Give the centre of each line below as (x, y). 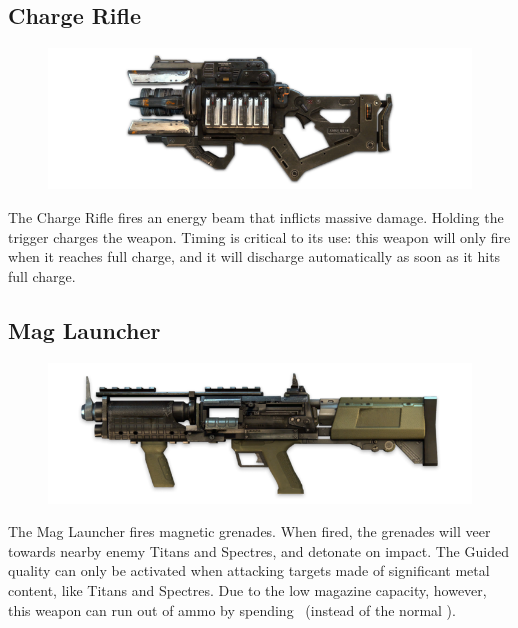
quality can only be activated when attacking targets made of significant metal (249, 570)
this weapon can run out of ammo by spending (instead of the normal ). (232, 609)
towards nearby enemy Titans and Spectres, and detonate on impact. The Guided (258, 550)
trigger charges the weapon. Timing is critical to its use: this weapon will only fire (259, 236)
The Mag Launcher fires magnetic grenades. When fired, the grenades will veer (249, 531)
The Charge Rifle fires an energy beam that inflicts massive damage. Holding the (256, 216)
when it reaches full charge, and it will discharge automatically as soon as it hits (254, 256)
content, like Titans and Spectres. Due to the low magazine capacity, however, (247, 590)
